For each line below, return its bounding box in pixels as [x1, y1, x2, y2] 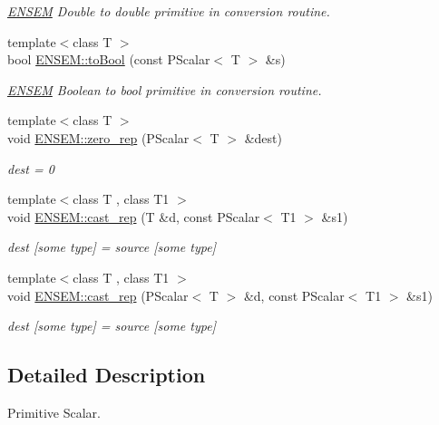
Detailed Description [7, 361, 206, 389]
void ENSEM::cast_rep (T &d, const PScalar [7, 207, 260, 226]
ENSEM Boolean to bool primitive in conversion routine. [7, 80, 322, 99]
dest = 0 [7, 159, 54, 178]
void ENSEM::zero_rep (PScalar [7, 128, 190, 147]
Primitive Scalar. [7, 402, 101, 421]
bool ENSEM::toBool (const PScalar [7, 50, 210, 69]
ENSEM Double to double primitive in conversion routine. [7, 2, 330, 20]
